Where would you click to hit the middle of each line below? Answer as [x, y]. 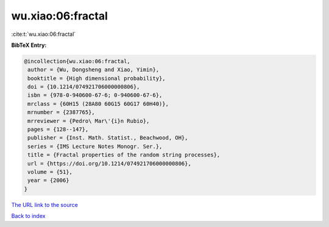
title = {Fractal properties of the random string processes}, [124, 155]
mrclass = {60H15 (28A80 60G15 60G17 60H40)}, [98, 104]
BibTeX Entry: [29, 45]
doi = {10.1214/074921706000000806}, [84, 87]
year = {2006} [48, 180]
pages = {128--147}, [58, 130]
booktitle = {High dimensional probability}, [97, 78]
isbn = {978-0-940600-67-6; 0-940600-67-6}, [95, 95]
